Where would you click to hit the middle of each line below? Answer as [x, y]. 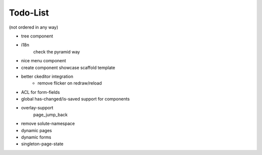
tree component [37, 36]
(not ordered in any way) [33, 27]
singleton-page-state [42, 144]
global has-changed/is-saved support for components [75, 99]
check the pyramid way [57, 52]
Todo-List [29, 13]
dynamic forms [36, 137]
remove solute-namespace [48, 123]
